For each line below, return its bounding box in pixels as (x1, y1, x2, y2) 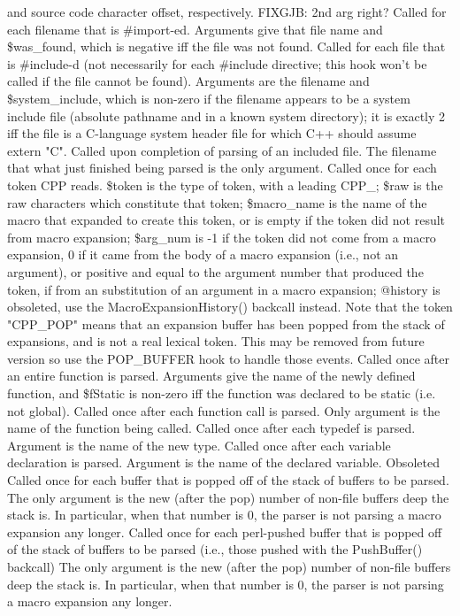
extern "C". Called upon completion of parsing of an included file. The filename (7, 141, 437, 159)
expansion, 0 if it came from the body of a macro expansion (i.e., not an (7, 245, 399, 264)
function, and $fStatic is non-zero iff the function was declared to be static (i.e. (7, 384, 436, 403)
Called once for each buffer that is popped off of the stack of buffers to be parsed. (7, 471, 449, 489)
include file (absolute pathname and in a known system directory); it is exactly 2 (7, 106, 446, 125)
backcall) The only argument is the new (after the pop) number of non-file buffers (7, 558, 451, 575)
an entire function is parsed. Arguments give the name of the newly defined (7, 366, 416, 385)
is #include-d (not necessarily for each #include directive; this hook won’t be (7, 54, 427, 73)
